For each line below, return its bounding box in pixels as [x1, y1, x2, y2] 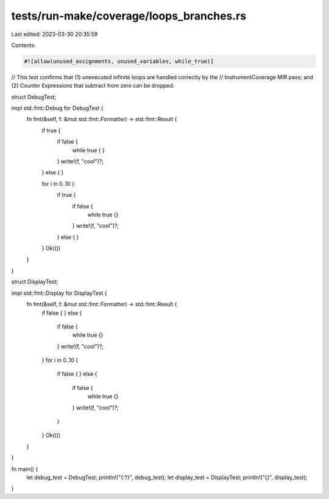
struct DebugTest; [11, 93, 57, 101]
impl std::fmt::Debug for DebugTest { [11, 104, 104, 112]
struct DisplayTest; [11, 278, 58, 286]
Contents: [11, 41, 36, 49]
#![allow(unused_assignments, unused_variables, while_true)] [24, 58, 214, 65]
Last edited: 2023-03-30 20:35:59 [11, 30, 98, 38]
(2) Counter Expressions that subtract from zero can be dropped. [11, 82, 175, 90]
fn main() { [11, 465, 38, 472]
